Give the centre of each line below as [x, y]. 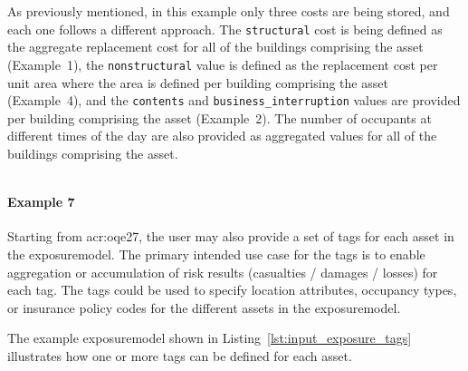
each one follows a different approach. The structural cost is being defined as [225, 29]
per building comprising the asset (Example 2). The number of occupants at [220, 117]
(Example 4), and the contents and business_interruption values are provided [234, 100]
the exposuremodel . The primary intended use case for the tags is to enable [216, 254]
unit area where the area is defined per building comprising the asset [198, 82]
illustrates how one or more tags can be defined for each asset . [180, 355]
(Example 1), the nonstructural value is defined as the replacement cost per [223, 64]
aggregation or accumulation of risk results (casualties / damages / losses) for [223, 272]
